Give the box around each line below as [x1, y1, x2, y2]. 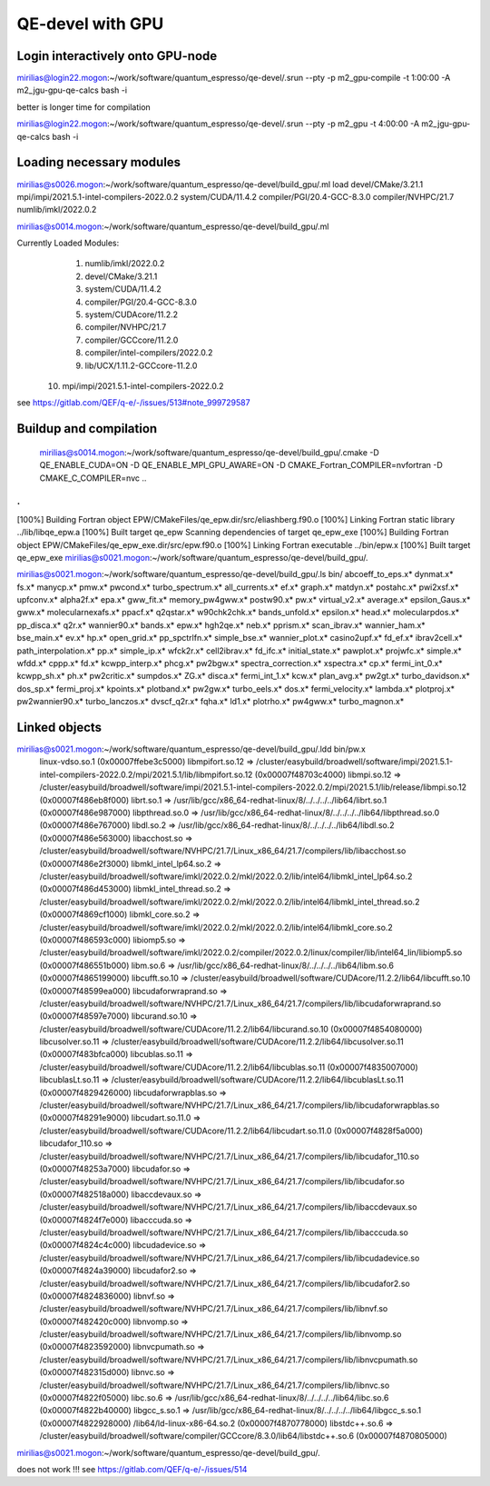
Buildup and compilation [16, 421, 158, 436]
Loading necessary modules [16, 155, 181, 170]
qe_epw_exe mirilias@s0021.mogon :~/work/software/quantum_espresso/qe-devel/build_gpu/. [16, 552, 368, 563]
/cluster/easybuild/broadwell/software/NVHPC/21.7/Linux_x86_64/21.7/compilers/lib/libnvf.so [39, 1303, 388, 1314]
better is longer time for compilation [16, 101, 152, 113]
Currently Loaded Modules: [16, 237, 120, 249]
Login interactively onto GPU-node [16, 48, 218, 64]
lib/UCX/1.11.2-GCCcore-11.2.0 [84, 360, 198, 371]
